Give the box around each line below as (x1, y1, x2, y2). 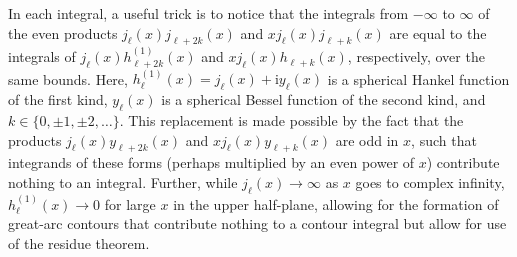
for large (104, 193, 156, 214)
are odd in (335, 129, 399, 150)
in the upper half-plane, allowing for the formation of (173, 193, 499, 214)
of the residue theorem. (8, 232, 150, 253)
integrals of (8, 46, 76, 67)
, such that (411, 129, 477, 150)
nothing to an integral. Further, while (8, 172, 238, 193)
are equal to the (389, 22, 487, 43)
